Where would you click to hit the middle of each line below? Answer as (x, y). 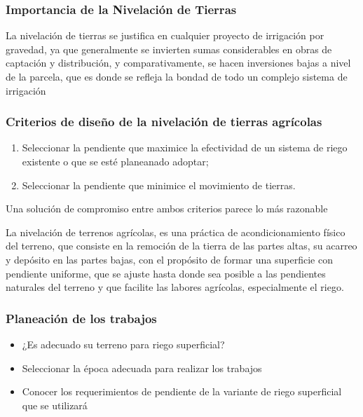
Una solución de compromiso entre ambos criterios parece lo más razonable (167, 208)
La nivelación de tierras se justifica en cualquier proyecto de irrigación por (165, 35)
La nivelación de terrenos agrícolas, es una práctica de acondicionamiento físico (176, 232)
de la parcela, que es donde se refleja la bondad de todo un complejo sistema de (177, 76)
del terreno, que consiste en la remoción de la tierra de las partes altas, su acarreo (181, 246)
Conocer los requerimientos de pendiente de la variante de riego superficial (182, 391)
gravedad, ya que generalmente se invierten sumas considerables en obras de (169, 49)
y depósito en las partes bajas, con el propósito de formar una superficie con (169, 259)
